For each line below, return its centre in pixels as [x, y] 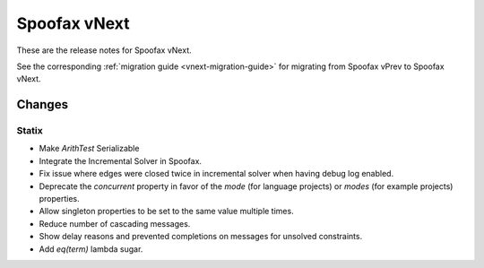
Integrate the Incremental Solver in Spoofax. [120, 160]
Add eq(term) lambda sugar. [91, 249]
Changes [43, 104]
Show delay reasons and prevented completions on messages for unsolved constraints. [201, 237]
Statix [30, 131]
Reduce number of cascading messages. [115, 223]
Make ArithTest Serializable [89, 149]
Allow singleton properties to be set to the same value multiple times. [167, 212]
